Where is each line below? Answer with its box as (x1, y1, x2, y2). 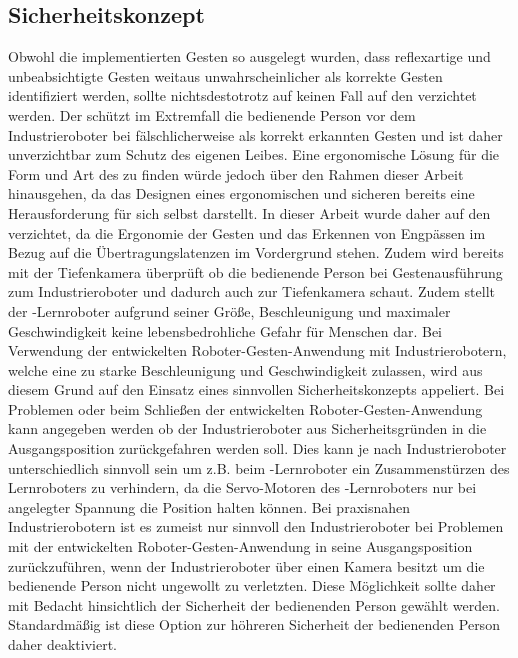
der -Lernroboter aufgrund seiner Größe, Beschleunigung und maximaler (8, 300, 451, 321)
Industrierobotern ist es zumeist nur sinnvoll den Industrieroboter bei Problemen (8, 516, 504, 537)
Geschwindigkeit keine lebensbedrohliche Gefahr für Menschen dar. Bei (8, 320, 443, 341)
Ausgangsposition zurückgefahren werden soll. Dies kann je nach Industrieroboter (8, 438, 507, 459)
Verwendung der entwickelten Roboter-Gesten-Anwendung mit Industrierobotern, (8, 340, 507, 361)
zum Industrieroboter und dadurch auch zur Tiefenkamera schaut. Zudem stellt (8, 281, 495, 302)
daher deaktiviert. (8, 634, 117, 655)
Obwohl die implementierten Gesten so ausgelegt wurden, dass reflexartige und (8, 46, 491, 67)
